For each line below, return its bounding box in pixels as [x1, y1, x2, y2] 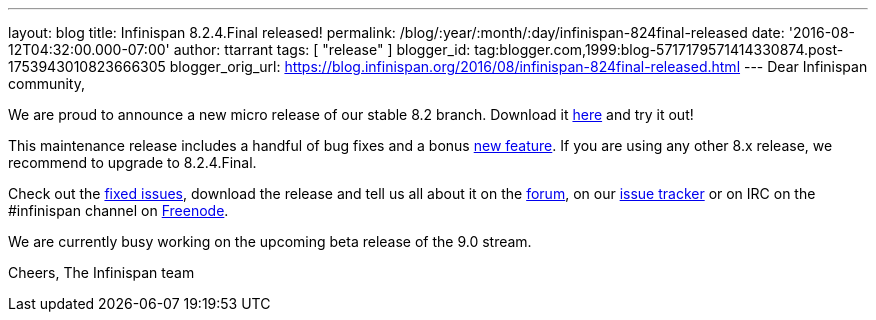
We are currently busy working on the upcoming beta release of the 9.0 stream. [8, 233, 532, 250]
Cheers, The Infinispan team [8, 264, 195, 281]
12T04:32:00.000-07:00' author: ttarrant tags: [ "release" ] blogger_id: [8, 41, 471, 58]
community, [8, 75, 85, 92]
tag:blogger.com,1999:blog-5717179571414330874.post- [474, 41, 844, 58]
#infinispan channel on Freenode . [8, 202, 229, 219]
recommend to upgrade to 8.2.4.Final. [8, 154, 257, 171]
